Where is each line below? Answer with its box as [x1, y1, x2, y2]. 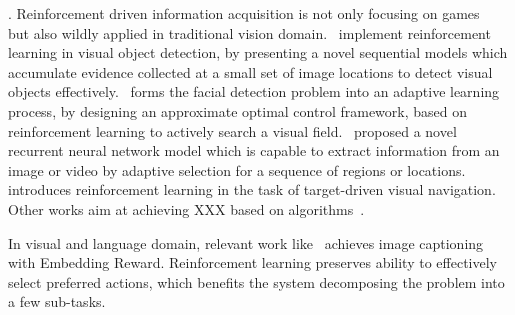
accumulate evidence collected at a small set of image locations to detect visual [8, 61, 493, 82]
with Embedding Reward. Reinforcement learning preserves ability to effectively [8, 252, 497, 273]
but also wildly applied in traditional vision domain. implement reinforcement [8, 22, 491, 43]
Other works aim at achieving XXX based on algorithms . [8, 198, 365, 219]
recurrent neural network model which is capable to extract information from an [8, 140, 500, 161]
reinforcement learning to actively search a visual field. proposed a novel [8, 120, 457, 141]
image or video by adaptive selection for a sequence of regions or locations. [8, 159, 466, 180]
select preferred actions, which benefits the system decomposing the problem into [8, 271, 505, 292]
